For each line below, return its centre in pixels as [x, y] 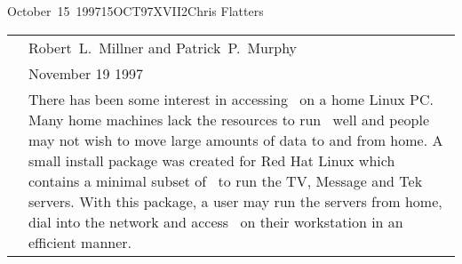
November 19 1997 [86, 73]
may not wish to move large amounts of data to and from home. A [236, 140]
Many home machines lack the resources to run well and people [229, 119]
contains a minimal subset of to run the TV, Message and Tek [226, 180]
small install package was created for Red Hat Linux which [212, 160]
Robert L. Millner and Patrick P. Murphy [163, 47]
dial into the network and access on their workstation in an [216, 221]
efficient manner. [80, 242]
